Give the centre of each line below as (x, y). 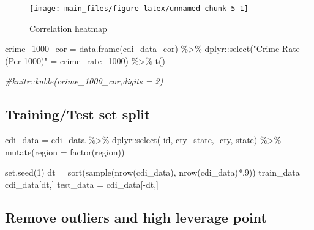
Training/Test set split (78, 114)
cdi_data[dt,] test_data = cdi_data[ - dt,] (82, 184)
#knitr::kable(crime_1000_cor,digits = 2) (84, 81)
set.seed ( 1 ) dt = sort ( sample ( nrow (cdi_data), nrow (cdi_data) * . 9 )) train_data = (157, 172)
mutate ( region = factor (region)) (65, 151)
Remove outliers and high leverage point (136, 217)
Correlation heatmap (68, 28)
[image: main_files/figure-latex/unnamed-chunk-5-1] (139, 9)
